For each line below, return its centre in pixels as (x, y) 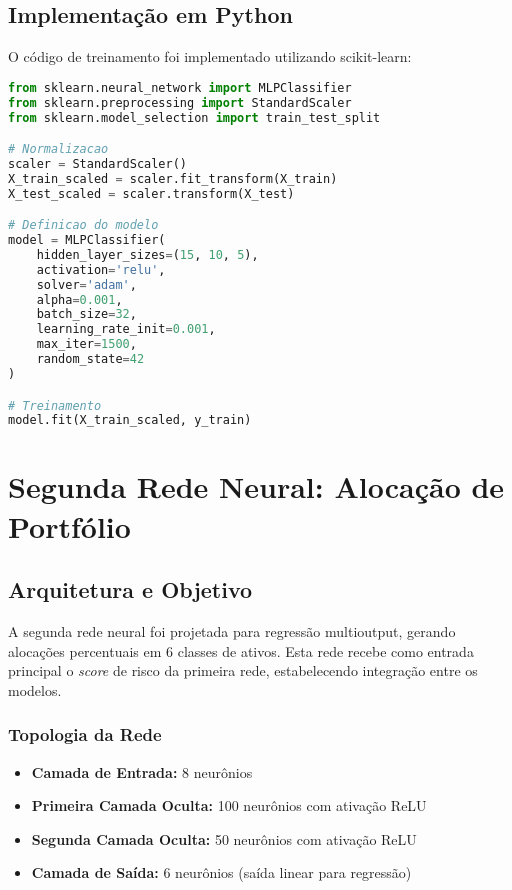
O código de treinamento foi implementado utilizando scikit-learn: (210, 56)
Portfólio (69, 525)
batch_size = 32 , (86, 314)
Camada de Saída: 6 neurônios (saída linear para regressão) (221, 872)
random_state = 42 (90, 359)
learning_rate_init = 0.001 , (126, 329)
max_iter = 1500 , (86, 344)
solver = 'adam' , (86, 284)
